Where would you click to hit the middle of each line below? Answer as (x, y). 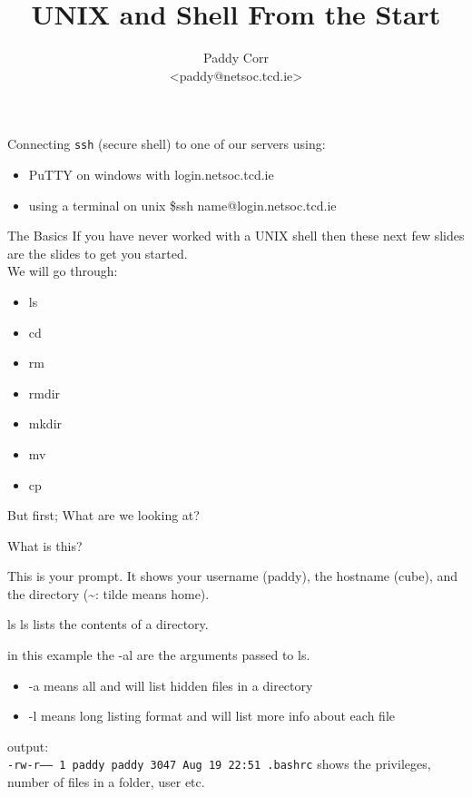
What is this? (45, 545)
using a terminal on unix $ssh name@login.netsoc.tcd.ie (182, 205)
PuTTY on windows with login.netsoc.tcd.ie (151, 174)
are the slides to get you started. (98, 253)
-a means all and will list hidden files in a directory (171, 685)
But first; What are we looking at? (103, 515)
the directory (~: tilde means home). (108, 593)
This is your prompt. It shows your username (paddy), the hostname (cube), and (233, 576)
